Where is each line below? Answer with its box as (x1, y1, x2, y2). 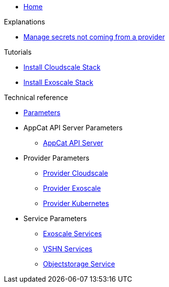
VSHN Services (43, 245, 92, 253)
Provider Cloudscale (43, 169, 108, 177)
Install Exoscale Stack (23, 78, 93, 86)
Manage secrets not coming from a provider (23, 33, 165, 41)
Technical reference (4, 93, 68, 102)
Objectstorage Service (43, 260, 115, 268)
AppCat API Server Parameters (23, 123, 123, 132)
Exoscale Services (43, 229, 102, 238)
